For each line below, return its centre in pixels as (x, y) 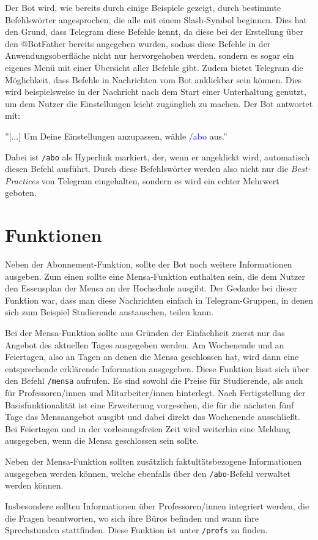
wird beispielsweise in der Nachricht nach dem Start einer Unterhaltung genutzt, (156, 92)
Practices (22, 180)
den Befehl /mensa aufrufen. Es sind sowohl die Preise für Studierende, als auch (154, 381)
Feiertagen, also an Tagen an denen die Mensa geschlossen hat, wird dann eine (152, 357)
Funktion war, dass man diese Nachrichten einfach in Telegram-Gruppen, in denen (159, 300)
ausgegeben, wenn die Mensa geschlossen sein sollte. (102, 441)
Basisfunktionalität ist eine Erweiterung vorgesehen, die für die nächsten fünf (150, 404)
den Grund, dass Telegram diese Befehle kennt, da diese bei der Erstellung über (154, 32)
